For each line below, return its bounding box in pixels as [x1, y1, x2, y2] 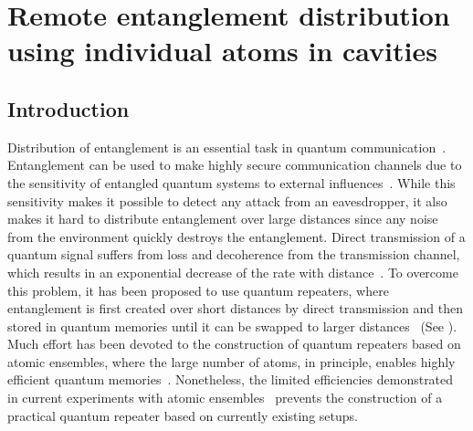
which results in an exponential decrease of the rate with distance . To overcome [7, 262, 458, 281]
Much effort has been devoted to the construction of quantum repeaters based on [7, 334, 461, 353]
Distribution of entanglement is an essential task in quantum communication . [7, 137, 447, 156]
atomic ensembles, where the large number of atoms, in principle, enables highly [7, 352, 456, 371]
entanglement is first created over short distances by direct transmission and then [7, 299, 463, 318]
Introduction [7, 94, 130, 122]
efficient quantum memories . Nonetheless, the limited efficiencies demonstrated [7, 370, 454, 389]
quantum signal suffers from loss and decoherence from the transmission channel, [7, 245, 460, 264]
